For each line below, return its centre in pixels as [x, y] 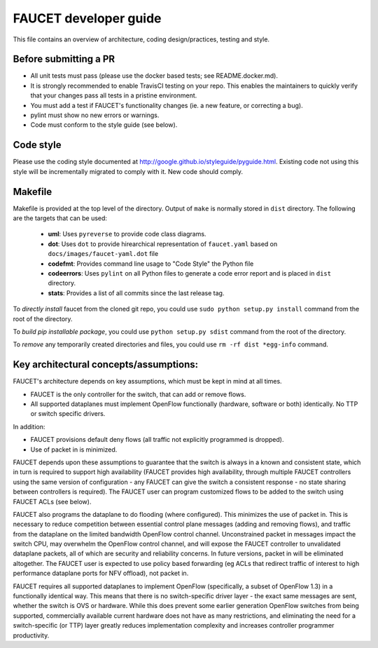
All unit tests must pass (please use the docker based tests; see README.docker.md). [154, 76]
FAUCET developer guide [87, 18]
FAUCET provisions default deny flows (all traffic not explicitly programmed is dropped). [157, 440]
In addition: [29, 426]
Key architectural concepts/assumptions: [106, 365]
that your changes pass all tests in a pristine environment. [114, 95]
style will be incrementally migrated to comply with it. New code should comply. [128, 171]
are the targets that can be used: [60, 218]
